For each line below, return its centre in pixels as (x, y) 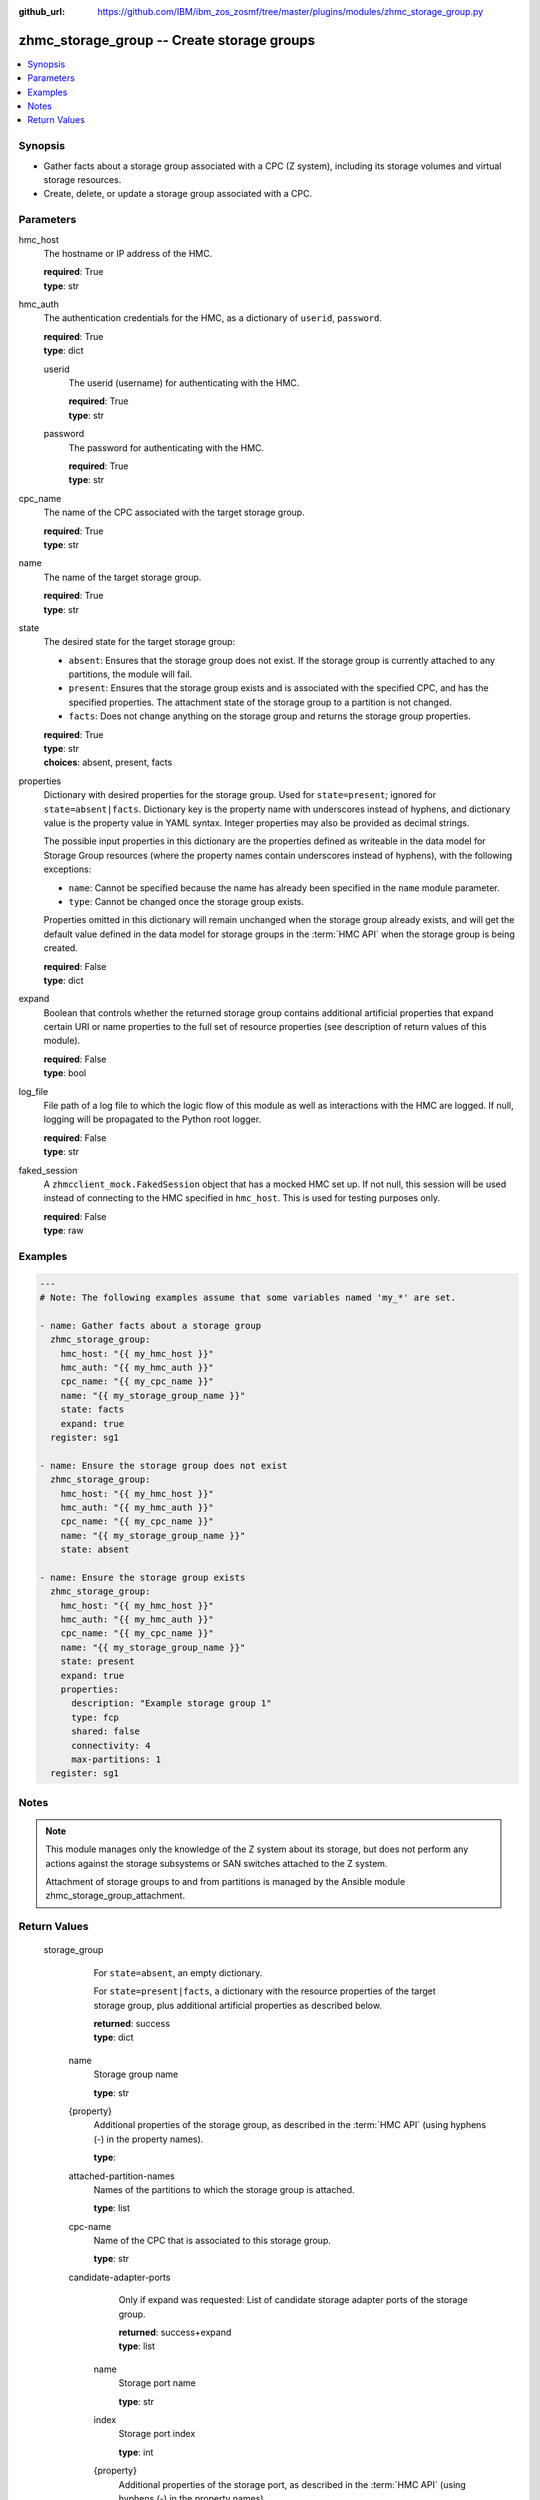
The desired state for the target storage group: (139, 642)
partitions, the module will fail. (130, 674)
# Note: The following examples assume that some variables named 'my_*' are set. (248, 1298)
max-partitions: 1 (116, 1759)
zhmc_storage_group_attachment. (115, 1896)
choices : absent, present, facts (108, 762)
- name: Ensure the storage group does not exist (163, 1465)
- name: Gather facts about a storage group (150, 1325)
